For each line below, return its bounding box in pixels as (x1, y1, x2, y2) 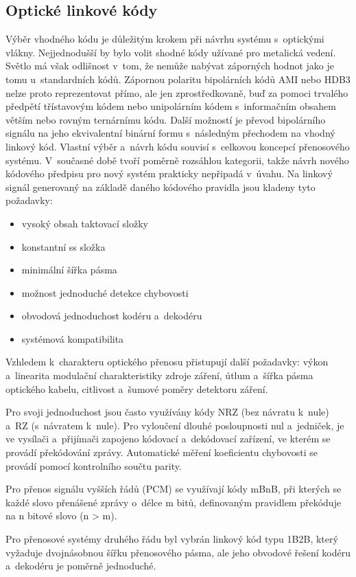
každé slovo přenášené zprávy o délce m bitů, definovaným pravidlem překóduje (5, 495, 342, 509)
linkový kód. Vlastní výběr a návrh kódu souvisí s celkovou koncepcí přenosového (5, 139, 350, 153)
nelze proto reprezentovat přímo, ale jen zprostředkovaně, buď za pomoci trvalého (5, 85, 348, 100)
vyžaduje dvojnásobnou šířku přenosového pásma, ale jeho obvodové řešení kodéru (5, 545, 351, 559)
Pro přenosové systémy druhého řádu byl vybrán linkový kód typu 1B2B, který (5, 532, 338, 546)
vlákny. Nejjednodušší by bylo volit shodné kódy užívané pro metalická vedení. (5, 45, 336, 59)
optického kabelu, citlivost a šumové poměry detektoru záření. (5, 381, 268, 396)
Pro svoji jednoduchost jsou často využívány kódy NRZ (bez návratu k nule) (5, 405, 329, 419)
